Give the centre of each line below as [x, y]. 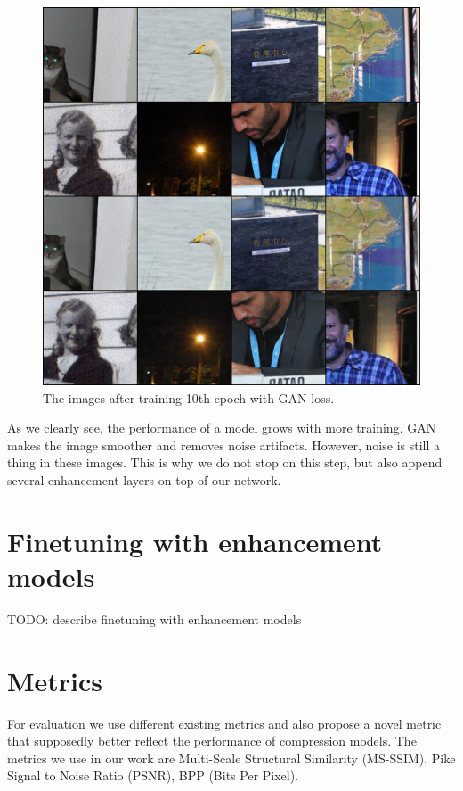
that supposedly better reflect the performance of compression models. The [212, 741]
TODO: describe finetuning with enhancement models [154, 618]
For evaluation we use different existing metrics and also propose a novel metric [224, 723]
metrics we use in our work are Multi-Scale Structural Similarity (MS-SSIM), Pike [231, 758]
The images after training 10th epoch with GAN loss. [189, 397]
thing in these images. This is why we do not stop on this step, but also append [225, 462]
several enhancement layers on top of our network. [144, 479]
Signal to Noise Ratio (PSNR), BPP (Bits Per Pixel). [153, 775]
